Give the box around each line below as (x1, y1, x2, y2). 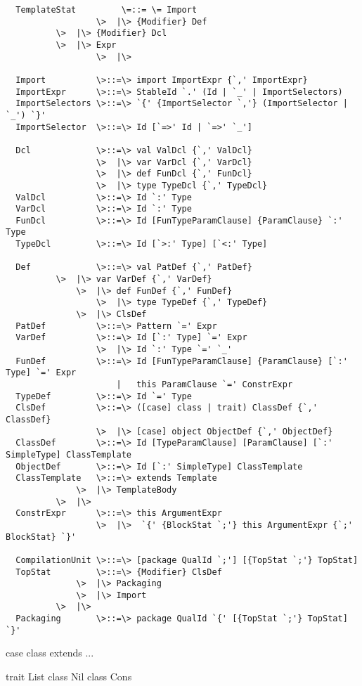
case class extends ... (6, 645, 94, 660)
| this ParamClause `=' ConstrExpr (116, 380, 293, 389)
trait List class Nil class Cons (6, 669, 132, 684)
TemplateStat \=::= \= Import (15, 5, 198, 15)
